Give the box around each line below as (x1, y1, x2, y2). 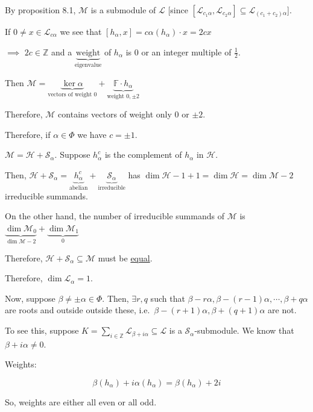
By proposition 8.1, (5, 4, 76, 16)
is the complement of (104, 148, 182, 161)
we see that (60, 25, 102, 37)
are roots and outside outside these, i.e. (5, 304, 150, 316)
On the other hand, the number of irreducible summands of (5, 210, 224, 222)
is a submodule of (90, 4, 156, 16)
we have (77, 128, 107, 140)
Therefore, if (5, 128, 51, 140)
